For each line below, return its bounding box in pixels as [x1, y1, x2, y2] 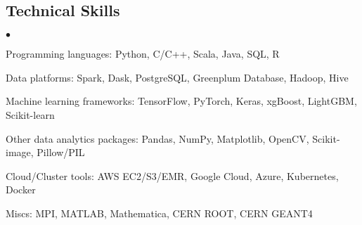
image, [6, 145, 34, 160]
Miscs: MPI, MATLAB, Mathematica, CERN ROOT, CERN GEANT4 [6, 205, 313, 220]
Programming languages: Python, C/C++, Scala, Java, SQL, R [6, 46, 280, 61]
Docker [6, 182, 36, 197]
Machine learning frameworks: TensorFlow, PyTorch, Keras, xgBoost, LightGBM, [6, 94, 357, 108]
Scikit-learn [6, 107, 55, 122]
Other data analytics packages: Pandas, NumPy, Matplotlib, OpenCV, [6, 131, 309, 146]
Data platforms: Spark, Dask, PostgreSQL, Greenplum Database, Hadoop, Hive [6, 70, 349, 84]
